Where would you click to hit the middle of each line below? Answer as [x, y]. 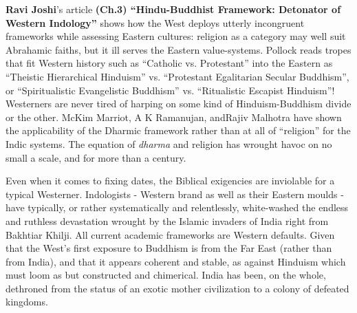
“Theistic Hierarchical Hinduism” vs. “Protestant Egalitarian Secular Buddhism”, [177, 76]
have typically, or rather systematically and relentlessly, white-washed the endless [177, 207]
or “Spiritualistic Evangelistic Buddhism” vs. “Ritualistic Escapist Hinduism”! [170, 90]
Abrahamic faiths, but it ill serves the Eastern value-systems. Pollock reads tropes [178, 49]
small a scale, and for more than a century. [96, 157]
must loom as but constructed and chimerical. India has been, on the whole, [166, 275]
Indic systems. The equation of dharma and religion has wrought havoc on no [169, 143]
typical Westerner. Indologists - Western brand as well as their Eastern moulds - [175, 194]
